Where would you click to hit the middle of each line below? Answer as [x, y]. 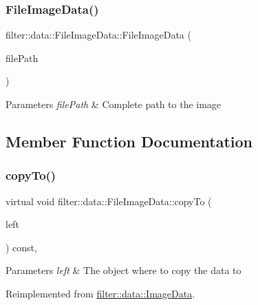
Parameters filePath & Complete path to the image [114, 104]
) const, [21, 247]
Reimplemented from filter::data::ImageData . [100, 293]
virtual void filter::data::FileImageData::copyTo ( [109, 201]
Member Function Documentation [129, 141]
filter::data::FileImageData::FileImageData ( [98, 35]
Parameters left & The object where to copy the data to [123, 270]
